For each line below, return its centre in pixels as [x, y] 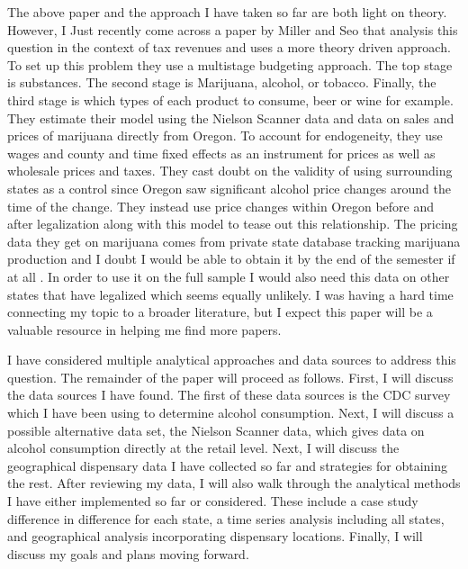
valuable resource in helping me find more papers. [144, 329]
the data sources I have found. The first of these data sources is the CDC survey [229, 395]
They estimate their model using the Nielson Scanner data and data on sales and [231, 117]
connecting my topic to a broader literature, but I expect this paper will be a [220, 312]
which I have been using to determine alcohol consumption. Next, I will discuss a [231, 413]
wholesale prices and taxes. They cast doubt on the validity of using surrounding [230, 171]
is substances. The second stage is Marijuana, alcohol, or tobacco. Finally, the [222, 82]
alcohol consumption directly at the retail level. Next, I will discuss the [203, 448]
